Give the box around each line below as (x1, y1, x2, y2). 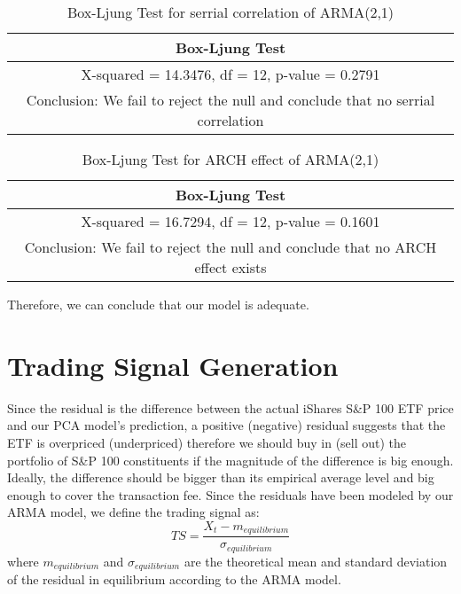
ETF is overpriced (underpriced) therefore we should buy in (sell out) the (7, 433, 407, 451)
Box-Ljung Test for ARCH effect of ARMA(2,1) (82, 149, 379, 169)
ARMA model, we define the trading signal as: (7, 503, 260, 521)
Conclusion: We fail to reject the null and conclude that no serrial (26, 90, 435, 110)
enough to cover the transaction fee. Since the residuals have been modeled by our (7, 485, 454, 504)
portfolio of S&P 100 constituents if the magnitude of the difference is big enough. (7, 450, 454, 469)
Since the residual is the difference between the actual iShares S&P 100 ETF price (7, 398, 454, 417)
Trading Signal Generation (7, 347, 339, 383)
